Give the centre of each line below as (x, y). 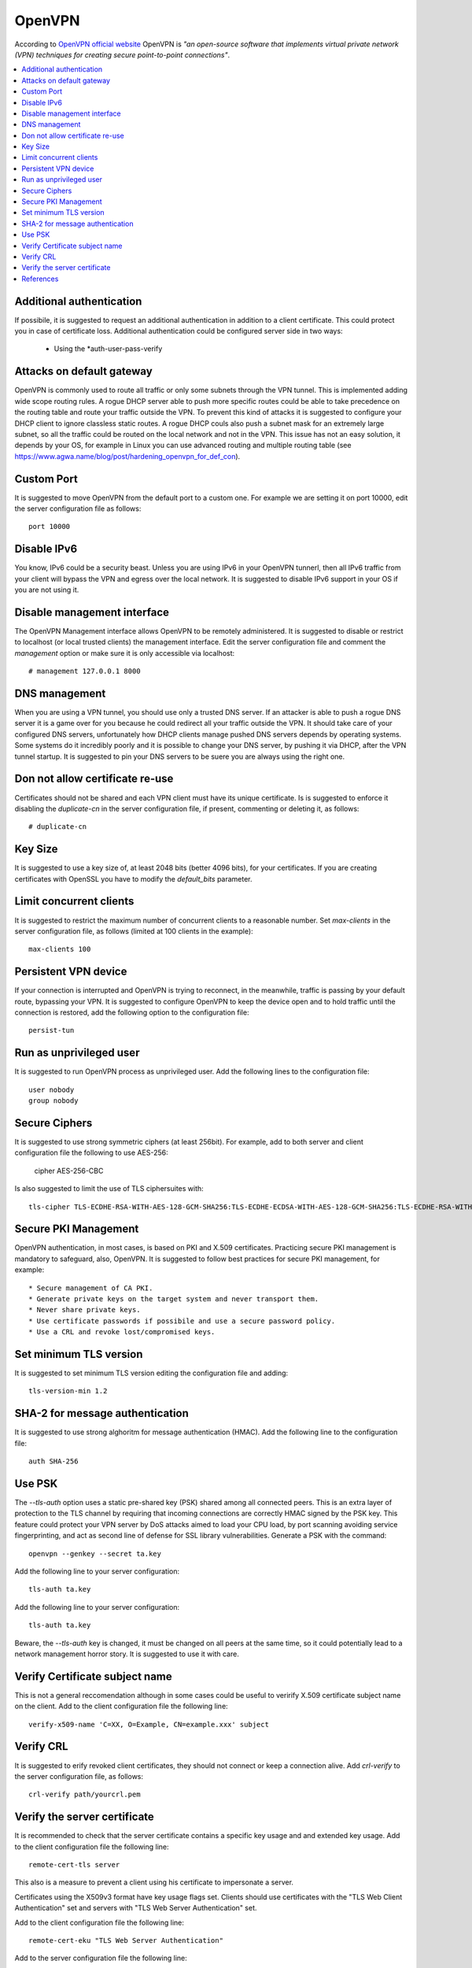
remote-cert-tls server (74, 1865)
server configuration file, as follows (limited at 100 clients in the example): (134, 931)
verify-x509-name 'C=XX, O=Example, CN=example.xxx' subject (149, 1724)
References (40, 279)
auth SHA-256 (53, 1461)
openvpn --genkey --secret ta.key (95, 1554)
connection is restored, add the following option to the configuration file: (132, 1012)
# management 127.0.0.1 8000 (85, 671)
